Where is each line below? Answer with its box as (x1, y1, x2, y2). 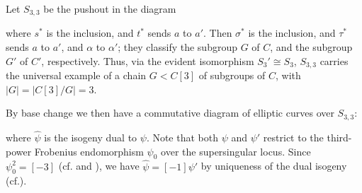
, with (275, 68, 301, 83)
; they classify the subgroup (118, 40, 237, 54)
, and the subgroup (270, 40, 353, 54)
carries (319, 53, 349, 68)
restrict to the (263, 129, 324, 144)
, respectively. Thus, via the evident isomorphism (41, 53, 254, 68)
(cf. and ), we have (58, 158, 140, 173)
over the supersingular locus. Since (161, 144, 311, 158)
